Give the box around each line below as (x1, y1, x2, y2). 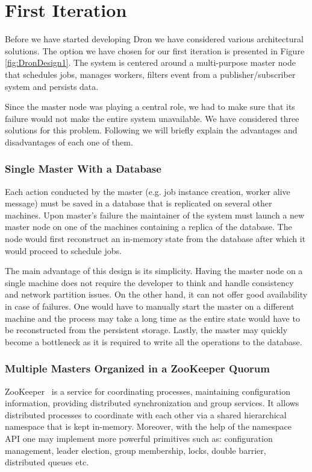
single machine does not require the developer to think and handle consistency (5, 276, 294, 289)
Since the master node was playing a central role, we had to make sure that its (5, 100, 295, 113)
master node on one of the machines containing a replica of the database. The (5, 220, 292, 233)
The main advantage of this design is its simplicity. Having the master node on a (5, 264, 303, 277)
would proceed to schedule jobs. (5, 244, 122, 257)
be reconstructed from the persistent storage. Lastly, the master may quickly (5, 324, 288, 336)
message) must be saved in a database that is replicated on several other (5, 197, 272, 209)
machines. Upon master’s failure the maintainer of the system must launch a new (5, 208, 305, 221)
